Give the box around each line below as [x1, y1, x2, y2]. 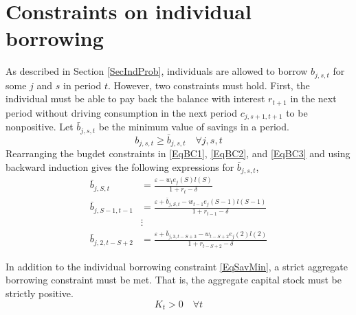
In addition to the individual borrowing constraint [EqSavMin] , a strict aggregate [5, 259, 348, 273]
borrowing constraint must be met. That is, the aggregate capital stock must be [5, 272, 342, 287]
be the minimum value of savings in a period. [98, 119, 289, 134]
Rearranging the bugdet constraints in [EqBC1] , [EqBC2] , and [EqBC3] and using [5, 146, 351, 161]
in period [63, 78, 102, 92]
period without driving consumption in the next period [5, 105, 238, 119]
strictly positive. [5, 286, 74, 301]
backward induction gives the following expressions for [5, 159, 234, 174]
